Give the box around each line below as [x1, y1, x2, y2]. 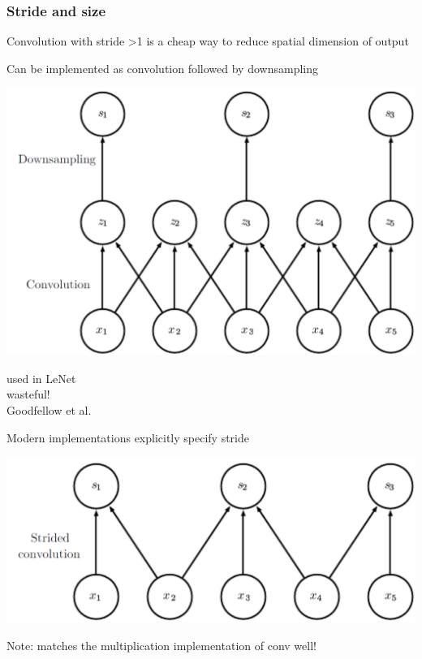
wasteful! [6, 385, 50, 403]
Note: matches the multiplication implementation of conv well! [6, 636, 316, 653]
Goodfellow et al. [6, 401, 92, 418]
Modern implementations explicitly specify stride [6, 429, 249, 446]
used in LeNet [6, 369, 76, 386]
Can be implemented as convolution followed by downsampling [6, 59, 318, 76]
